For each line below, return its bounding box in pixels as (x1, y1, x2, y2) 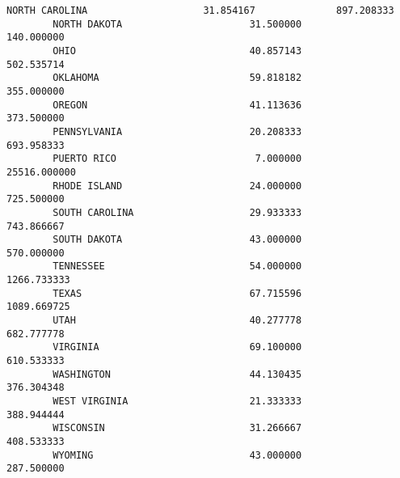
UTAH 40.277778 (53, 315, 302, 327)
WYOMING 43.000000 (53, 449, 302, 461)
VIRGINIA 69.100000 (53, 341, 302, 353)
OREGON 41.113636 (53, 99, 302, 111)
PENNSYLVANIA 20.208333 (53, 125, 302, 137)
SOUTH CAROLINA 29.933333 (53, 206, 302, 218)
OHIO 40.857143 (53, 44, 302, 57)
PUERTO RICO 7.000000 (53, 153, 302, 165)
